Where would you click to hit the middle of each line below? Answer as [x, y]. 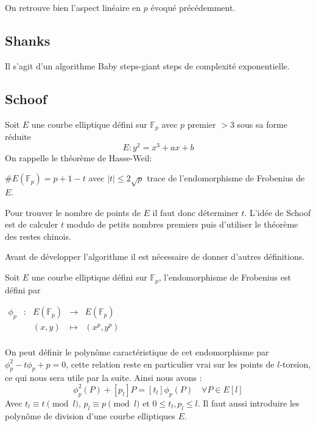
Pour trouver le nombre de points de [73, 212]
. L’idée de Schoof [278, 212]
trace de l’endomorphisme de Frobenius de [226, 178]
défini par [23, 289]
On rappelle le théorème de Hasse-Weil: [79, 157]
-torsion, [295, 364]
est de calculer [32, 224]
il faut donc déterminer [195, 212]
